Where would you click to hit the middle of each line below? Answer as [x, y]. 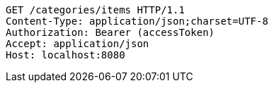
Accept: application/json [78, 44]
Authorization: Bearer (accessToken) [110, 32]
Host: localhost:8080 [65, 55]
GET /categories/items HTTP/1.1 [95, 10]
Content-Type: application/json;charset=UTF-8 [137, 21]
